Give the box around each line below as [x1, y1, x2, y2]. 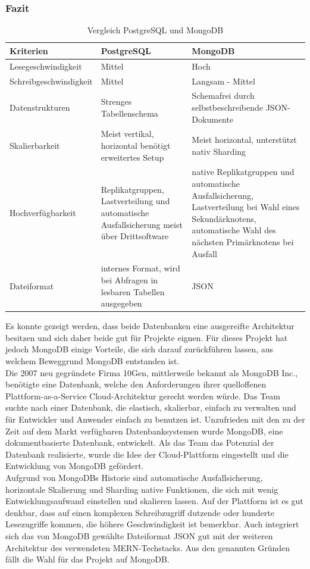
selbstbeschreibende [192, 101, 264, 113]
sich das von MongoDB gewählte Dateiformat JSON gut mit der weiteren [5, 529, 273, 542]
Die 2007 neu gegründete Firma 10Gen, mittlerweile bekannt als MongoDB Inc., [5, 366, 298, 379]
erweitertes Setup [101, 151, 164, 163]
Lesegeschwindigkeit [10, 60, 82, 72]
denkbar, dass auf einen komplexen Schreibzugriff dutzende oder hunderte [5, 506, 274, 518]
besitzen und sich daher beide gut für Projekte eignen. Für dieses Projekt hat [5, 331, 288, 343]
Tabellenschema [101, 107, 158, 119]
